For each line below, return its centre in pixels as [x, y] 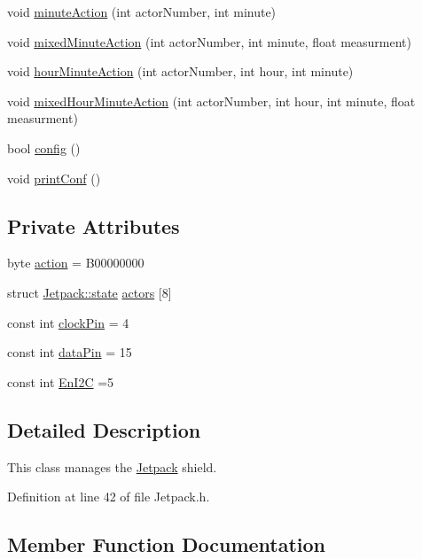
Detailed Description [104, 429]
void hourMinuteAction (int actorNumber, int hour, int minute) [180, 71]
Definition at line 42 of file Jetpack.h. [109, 497]
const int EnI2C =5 [61, 381]
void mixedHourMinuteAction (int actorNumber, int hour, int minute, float [211, 101]
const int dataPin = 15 [70, 352]
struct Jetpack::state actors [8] [90, 292]
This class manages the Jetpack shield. [112, 466]
